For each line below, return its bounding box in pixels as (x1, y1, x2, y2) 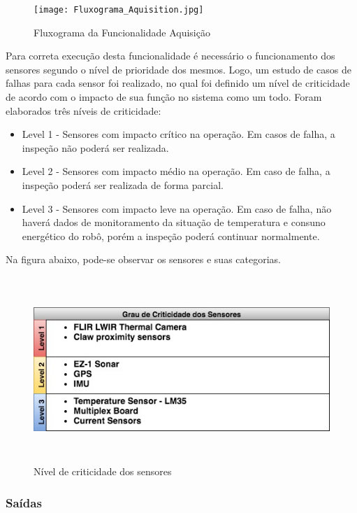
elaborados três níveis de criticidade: (6, 103, 161, 118)
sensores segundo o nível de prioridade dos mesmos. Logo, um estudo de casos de (6, 62, 351, 76)
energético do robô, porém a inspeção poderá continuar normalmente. (22, 228, 320, 243)
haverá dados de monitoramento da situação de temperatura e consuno (22, 215, 326, 230)
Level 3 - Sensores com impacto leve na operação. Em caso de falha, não (22, 201, 332, 216)
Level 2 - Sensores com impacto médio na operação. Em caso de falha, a (22, 164, 330, 178)
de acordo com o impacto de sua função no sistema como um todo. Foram (6, 90, 322, 104)
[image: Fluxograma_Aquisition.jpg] (34, 5, 204, 15)
